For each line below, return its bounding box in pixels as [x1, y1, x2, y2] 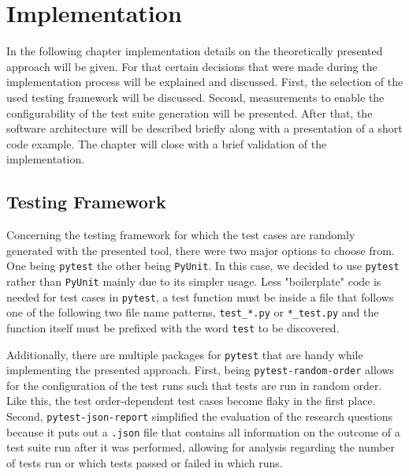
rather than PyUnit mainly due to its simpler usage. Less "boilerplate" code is [6, 272, 381, 289]
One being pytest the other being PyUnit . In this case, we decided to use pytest [6, 257, 400, 274]
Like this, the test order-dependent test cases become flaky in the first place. [6, 392, 376, 409]
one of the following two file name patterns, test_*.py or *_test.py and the [6, 304, 379, 320]
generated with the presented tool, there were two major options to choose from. [6, 242, 395, 258]
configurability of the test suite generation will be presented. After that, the [6, 104, 373, 121]
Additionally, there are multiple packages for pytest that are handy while [6, 346, 363, 362]
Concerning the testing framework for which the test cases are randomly [6, 227, 355, 243]
